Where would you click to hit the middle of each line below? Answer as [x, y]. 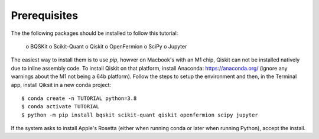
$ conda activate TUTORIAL [61, 107]
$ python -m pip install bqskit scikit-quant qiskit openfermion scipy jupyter [140, 115]
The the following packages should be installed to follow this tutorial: [95, 33]
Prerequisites [45, 15]
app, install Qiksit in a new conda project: [61, 85]
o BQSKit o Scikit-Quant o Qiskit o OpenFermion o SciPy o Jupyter [106, 46]
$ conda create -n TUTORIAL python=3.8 [79, 98]
